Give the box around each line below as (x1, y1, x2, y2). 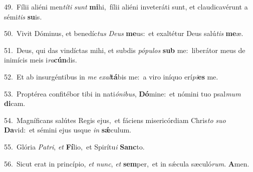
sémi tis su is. (4, 11, 42, 21)
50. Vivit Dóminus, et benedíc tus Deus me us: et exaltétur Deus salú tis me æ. (4, 28, 243, 38)
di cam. (4, 98, 26, 108)
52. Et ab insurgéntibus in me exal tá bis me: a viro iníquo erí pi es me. (4, 71, 218, 81)
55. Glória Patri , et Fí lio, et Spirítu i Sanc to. (4, 141, 145, 151)
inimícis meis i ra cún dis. (4, 54, 77, 65)
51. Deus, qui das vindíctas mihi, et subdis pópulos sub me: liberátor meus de (4, 44, 245, 55)
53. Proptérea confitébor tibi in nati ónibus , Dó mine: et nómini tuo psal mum (4, 88, 241, 98)
